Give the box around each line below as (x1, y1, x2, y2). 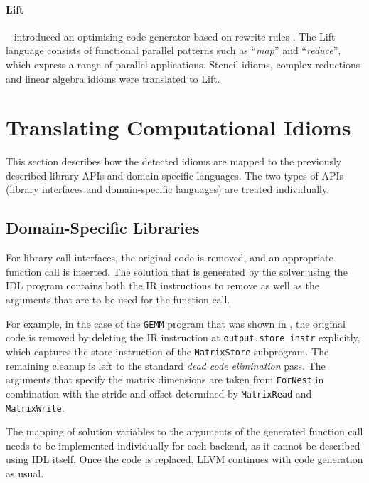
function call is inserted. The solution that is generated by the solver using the (6, 264, 348, 279)
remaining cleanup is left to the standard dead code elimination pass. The (6, 358, 326, 373)
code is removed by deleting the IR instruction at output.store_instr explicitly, (6, 330, 360, 345)
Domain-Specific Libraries (6, 217, 200, 239)
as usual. (6, 465, 44, 480)
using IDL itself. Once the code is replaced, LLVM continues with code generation (6, 452, 363, 467)
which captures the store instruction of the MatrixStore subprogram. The (6, 343, 329, 358)
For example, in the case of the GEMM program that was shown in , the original (6, 316, 346, 331)
